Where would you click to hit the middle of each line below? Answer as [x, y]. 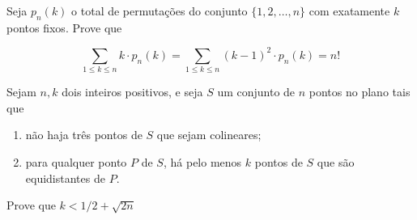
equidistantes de [65, 178]
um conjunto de [256, 92]
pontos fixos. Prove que [64, 27]
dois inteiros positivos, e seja [132, 92]
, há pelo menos [202, 162]
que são [336, 162]
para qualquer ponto [76, 162]
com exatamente [349, 11]
